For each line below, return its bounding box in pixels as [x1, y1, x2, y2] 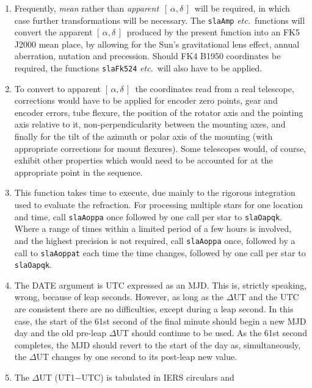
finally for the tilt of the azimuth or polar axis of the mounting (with [14, 130, 273, 143]
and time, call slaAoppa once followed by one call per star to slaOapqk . [14, 210, 283, 223]
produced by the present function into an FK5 [126, 26, 300, 38]
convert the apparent [14, 26, 93, 38]
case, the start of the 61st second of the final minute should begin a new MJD [14, 314, 307, 327]
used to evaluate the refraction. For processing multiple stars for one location [14, 198, 303, 211]
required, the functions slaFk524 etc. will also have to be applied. [14, 62, 263, 74]
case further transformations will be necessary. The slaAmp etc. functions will [14, 13, 305, 26]
